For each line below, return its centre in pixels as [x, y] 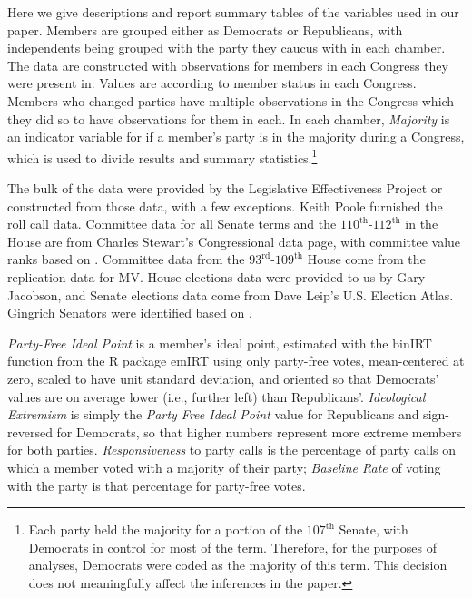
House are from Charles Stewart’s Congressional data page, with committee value [234, 241]
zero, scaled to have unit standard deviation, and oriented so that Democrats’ [223, 378]
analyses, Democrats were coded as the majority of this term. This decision [238, 565]
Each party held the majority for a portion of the [166, 529]
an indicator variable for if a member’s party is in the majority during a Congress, [236, 137]
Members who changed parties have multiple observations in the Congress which [231, 100]
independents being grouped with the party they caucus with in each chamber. [226, 48]
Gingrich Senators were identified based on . [130, 313]
